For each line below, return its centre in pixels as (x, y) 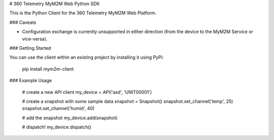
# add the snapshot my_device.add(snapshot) (70, 118)
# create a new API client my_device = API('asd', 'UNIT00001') (87, 92)
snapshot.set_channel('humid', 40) (58, 109)
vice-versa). (35, 39)
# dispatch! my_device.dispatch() (57, 127)
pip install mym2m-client (48, 69)
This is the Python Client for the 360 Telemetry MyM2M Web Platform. (83, 13)
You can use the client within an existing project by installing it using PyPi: (87, 57)
